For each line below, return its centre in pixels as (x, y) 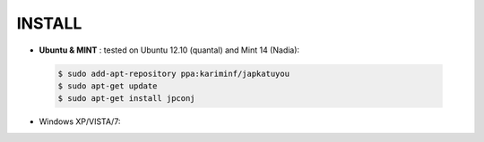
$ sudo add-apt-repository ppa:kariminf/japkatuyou (174, 73)
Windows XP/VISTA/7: (80, 121)
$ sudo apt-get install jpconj (127, 99)
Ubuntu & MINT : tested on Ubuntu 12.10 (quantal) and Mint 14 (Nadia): (169, 50)
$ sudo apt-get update (108, 86)
